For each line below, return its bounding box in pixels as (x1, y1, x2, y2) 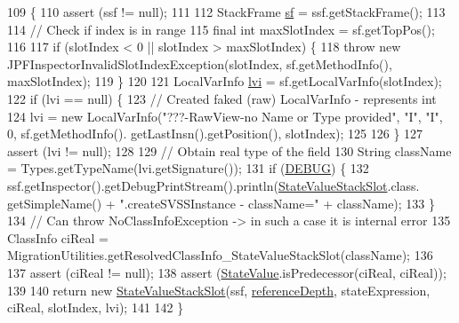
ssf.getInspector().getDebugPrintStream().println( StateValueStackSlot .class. (7, 176, 420, 194)
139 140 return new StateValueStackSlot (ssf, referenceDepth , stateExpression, (7, 280, 431, 299)
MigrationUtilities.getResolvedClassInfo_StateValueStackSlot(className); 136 (7, 246, 433, 264)
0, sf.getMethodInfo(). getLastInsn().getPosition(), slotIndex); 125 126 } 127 (7, 124, 423, 143)
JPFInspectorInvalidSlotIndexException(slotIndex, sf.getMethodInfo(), (7, 54, 392, 73)
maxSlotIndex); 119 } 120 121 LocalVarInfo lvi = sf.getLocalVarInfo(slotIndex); (7, 72, 442, 91)
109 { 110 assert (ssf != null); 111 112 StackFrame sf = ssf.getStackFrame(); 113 (7, 3, 446, 20)
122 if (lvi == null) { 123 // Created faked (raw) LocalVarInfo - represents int (7, 89, 437, 107)
